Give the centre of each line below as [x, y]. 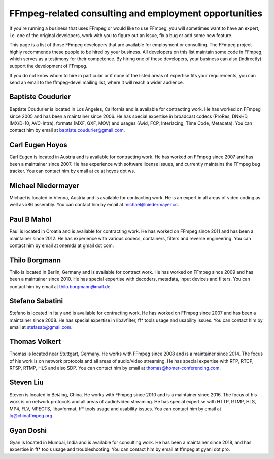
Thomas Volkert [35, 342]
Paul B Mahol [30, 219]
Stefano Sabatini [36, 301]
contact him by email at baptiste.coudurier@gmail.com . [67, 130]
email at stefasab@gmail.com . [41, 327]
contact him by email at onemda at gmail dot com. [62, 245]
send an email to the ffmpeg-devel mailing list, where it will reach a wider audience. [97, 82]
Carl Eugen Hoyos [39, 145]
